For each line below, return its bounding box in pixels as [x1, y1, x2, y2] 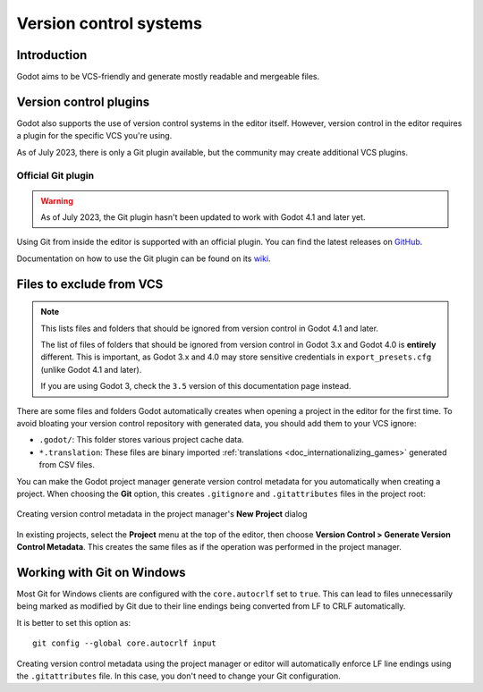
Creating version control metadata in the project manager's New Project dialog [16, 509, 308, 519]
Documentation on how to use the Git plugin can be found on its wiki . [16, 253, 272, 264]
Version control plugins [16, 94, 150, 109]
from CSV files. [38, 460, 96, 470]
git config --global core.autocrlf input [32, 638, 216, 648]
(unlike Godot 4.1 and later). [40, 364, 142, 375]
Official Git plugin [16, 169, 94, 181]
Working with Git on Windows [16, 564, 187, 580]
